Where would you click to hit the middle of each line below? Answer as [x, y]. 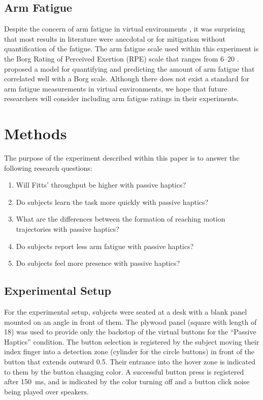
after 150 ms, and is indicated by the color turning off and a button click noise [127, 381]
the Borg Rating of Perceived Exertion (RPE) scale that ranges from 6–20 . [122, 58]
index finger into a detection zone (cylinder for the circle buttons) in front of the [129, 351]
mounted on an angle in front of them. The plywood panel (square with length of [130, 321]
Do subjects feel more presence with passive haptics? [98, 263]
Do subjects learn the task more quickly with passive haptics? [112, 202]
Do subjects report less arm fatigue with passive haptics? [105, 246]
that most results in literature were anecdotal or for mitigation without [115, 38]
